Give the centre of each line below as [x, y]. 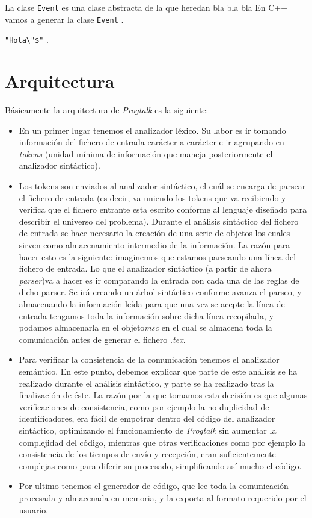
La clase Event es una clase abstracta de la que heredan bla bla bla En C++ [146, 7]
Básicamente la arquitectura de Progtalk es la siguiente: [107, 110]
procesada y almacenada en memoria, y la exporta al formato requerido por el [163, 497]
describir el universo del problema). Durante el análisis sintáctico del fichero [159, 221]
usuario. [34, 509]
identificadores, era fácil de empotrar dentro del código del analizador [147, 418]
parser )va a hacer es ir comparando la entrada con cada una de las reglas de [159, 280]
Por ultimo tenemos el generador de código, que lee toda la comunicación [154, 486]
